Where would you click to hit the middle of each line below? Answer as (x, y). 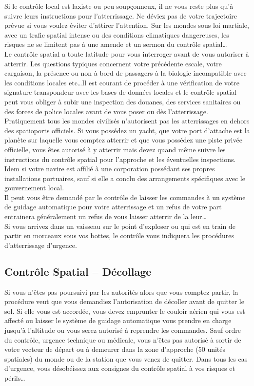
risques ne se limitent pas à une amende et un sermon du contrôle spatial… (116, 44)
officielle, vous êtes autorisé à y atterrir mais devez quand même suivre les (115, 149)
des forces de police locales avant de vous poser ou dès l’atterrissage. (106, 111)
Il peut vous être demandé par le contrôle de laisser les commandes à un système (125, 197)
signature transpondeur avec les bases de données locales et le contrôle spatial (120, 92)
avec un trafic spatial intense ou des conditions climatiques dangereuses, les (117, 34)
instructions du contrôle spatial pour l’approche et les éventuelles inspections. (120, 159)
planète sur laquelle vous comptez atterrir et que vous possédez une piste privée (123, 140)
